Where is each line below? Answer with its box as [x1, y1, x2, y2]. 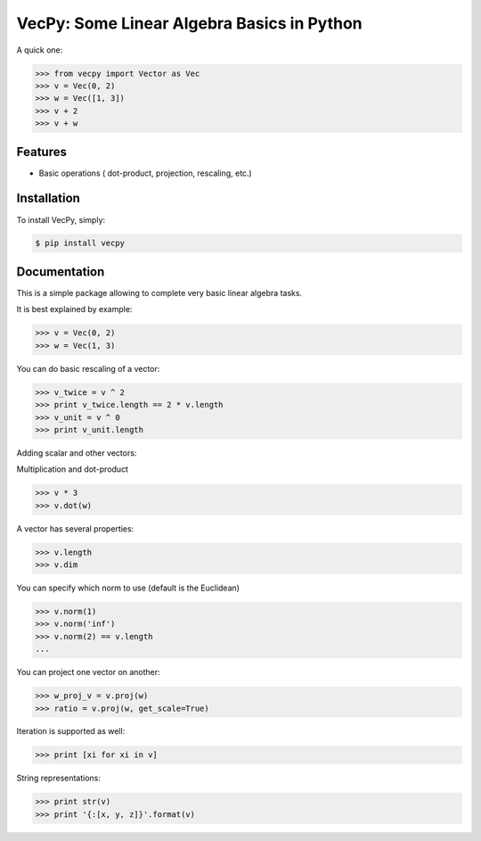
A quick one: [16, 45, 63, 55]
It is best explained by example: [16, 304, 133, 315]
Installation [16, 191, 80, 206]
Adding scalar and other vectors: [16, 447, 137, 458]
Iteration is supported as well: [16, 726, 126, 737]
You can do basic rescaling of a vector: [16, 363, 160, 374]
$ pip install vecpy [35, 238, 125, 249]
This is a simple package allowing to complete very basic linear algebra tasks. [16, 287, 303, 298]
